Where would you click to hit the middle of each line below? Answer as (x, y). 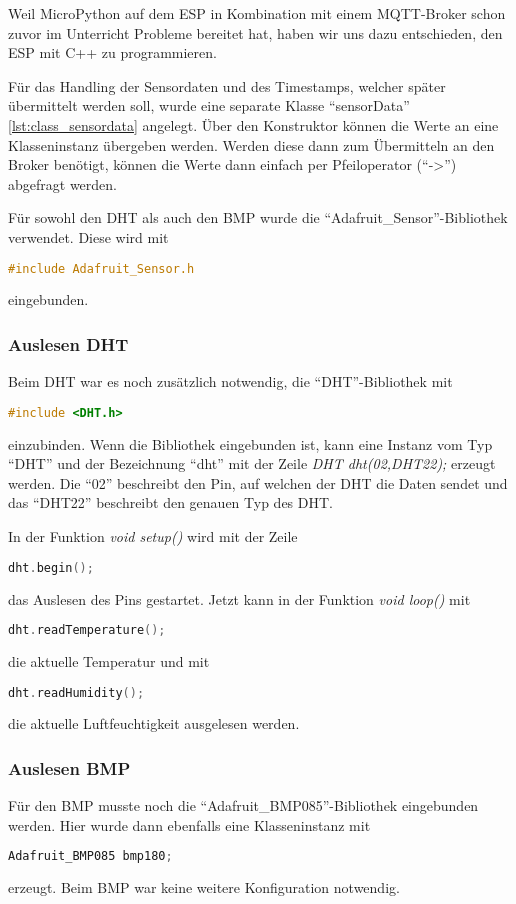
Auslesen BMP (69, 767)
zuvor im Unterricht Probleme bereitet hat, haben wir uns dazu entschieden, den (255, 32)
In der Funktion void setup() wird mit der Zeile (153, 536)
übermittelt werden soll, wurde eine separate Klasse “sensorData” (209, 105)
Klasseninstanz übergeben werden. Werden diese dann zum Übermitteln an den (251, 144)
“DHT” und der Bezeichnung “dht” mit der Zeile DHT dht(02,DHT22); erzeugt (252, 463)
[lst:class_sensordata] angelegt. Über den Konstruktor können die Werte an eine (253, 124)
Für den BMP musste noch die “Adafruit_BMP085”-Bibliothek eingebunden (243, 805)
